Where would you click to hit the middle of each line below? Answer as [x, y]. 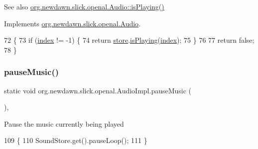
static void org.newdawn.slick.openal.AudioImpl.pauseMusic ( [98, 90]
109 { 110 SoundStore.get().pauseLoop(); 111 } [76, 140]
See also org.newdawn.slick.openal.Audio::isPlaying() [84, 6]
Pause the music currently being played [64, 123]
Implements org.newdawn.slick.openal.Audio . [72, 23]
